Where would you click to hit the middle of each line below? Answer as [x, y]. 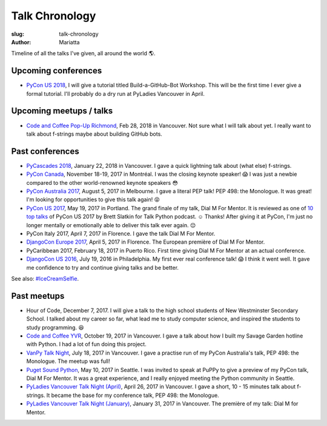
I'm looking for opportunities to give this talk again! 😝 [93, 199]
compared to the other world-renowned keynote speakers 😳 [102, 182]
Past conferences [45, 151]
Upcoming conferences [57, 71]
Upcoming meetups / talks [62, 111]
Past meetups [38, 296]
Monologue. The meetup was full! [68, 361]
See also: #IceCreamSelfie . [45, 278]
